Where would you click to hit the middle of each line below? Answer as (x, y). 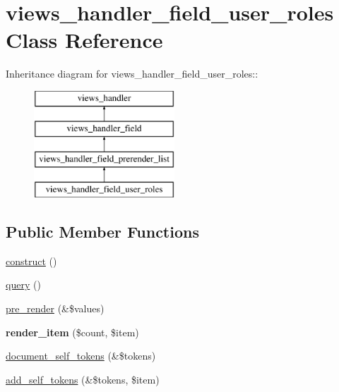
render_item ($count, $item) (72, 332)
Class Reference (84, 40)
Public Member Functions (102, 232)
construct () (31, 261)
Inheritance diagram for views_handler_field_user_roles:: (132, 74)
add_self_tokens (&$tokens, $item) (83, 379)
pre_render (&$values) (55, 308)
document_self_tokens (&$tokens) (81, 356)
